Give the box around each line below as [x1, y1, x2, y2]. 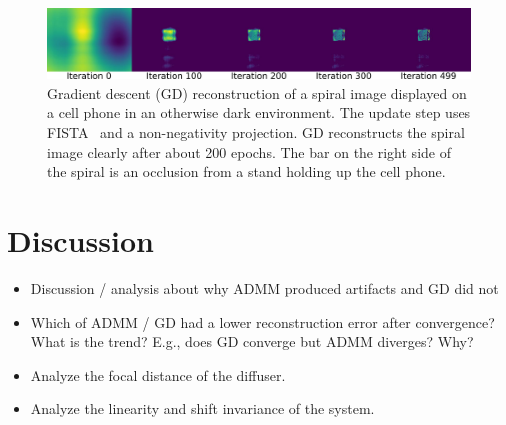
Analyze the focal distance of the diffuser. [30, 364, 286, 385]
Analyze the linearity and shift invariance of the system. [30, 398, 375, 419]
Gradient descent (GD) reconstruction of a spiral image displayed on [47, 82, 467, 103]
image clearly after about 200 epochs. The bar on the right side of [47, 141, 451, 162]
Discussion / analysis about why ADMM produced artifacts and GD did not [30, 277, 499, 298]
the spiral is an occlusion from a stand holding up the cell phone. [47, 161, 446, 182]
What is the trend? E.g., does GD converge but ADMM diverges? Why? [30, 331, 474, 352]
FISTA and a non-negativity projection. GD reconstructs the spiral [47, 122, 465, 142]
